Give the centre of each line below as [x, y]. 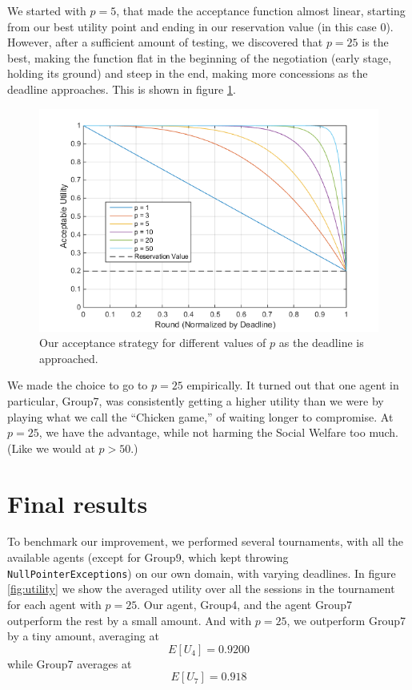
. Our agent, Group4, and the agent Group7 [244, 604]
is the [375, 42]
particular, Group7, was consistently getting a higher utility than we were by [196, 400]
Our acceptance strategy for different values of [153, 343]
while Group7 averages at [70, 663]
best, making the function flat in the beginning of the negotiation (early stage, [200, 57]
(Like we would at [51, 448]
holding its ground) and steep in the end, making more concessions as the [188, 73]
